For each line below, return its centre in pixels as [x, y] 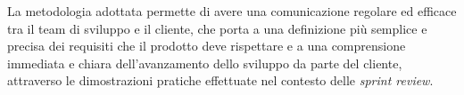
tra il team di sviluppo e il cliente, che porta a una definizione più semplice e [217, 28]
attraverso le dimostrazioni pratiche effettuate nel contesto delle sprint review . [220, 80]
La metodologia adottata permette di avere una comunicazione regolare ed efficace [232, 11]
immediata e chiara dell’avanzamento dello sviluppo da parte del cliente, [205, 63]
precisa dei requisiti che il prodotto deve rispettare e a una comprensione [207, 46]
